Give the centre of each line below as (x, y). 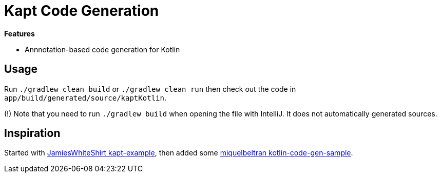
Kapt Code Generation (82, 11)
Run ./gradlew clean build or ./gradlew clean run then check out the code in (150, 89)
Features (20, 33)
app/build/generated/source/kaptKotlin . (85, 97)
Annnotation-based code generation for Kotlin (102, 49)
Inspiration (32, 133)
